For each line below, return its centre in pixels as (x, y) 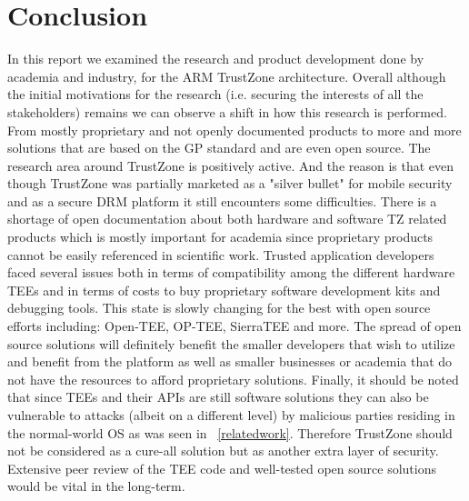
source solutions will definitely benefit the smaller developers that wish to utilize (231, 343)
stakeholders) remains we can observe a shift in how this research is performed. (227, 111)
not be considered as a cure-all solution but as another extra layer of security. (223, 451)
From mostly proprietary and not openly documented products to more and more (234, 130)
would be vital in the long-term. (96, 486)
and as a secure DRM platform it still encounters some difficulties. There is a (222, 200)
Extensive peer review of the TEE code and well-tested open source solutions (222, 468)
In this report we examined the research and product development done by (216, 59)
